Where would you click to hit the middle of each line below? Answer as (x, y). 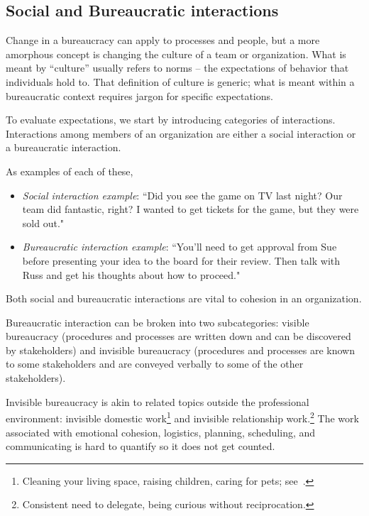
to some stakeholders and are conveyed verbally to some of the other (155, 364)
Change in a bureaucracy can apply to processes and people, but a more (163, 40)
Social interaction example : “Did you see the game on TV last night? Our (182, 195)
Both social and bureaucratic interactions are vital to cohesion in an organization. (184, 298)
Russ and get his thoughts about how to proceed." (131, 274)
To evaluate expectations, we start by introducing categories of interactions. (171, 120)
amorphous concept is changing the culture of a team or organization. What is (176, 54)
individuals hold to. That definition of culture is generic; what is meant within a (180, 81)
